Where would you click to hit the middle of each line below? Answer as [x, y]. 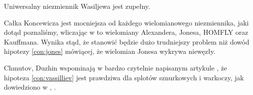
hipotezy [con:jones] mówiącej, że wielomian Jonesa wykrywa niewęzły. [110, 51]
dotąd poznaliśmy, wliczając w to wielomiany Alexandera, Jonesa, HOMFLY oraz [126, 32]
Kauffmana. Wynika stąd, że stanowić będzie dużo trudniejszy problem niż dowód [127, 41]
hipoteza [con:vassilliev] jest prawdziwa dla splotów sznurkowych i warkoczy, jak [124, 77]
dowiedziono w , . [30, 87]
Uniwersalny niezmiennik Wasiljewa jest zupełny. [77, 6]
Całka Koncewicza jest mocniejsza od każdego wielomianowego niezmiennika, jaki [126, 22]
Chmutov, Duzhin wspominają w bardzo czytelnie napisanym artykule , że [115, 67]
